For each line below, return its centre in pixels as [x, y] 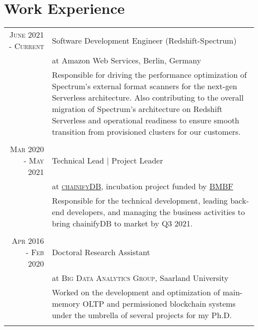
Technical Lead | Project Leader [107, 161]
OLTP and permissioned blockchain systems [159, 304]
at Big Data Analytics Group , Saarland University [140, 278]
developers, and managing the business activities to [156, 212]
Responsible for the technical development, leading [140, 201]
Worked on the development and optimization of [136, 292]
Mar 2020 [27, 149]
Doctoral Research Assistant [101, 252]
